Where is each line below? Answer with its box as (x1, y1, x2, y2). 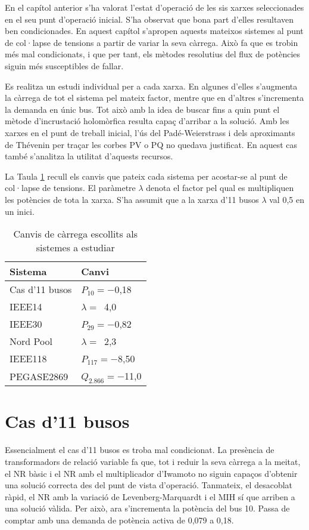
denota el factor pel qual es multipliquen (146, 181, 294, 194)
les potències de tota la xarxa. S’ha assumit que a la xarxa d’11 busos (5, 193, 259, 205)
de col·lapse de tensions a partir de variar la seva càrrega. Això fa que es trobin (5, 36, 298, 48)
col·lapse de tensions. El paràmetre (5, 181, 136, 194)
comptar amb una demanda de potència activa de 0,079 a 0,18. (5, 513, 234, 526)
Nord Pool (10, 334, 52, 349)
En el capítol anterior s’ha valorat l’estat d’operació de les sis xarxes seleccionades (5, 1, 304, 13)
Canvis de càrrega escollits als (13, 227, 138, 241)
